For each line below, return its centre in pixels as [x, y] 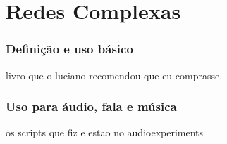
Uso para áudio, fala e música [91, 106]
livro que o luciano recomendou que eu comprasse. [114, 75]
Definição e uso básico [69, 49]
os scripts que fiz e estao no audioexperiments [105, 132]
